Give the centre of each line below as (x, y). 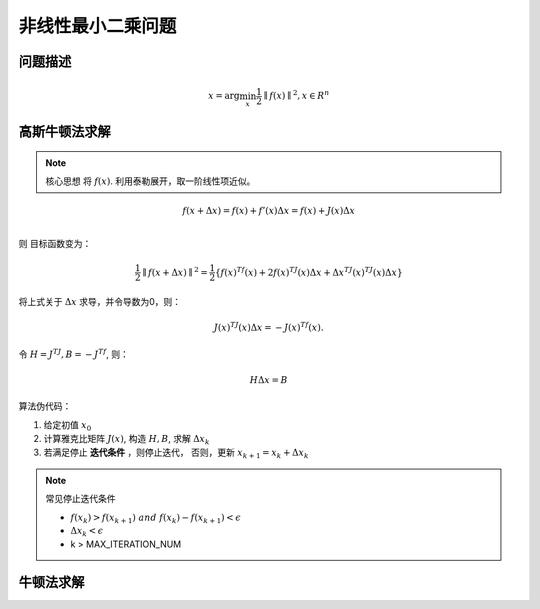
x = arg (224, 96)
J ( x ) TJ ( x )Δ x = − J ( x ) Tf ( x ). (268, 327)
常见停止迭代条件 (80, 499)
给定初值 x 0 (67, 425)
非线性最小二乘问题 (97, 26)
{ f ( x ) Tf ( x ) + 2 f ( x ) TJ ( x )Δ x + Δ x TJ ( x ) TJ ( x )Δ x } (309, 271)
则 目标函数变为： (55, 244)
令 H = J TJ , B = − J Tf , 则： (74, 353)
